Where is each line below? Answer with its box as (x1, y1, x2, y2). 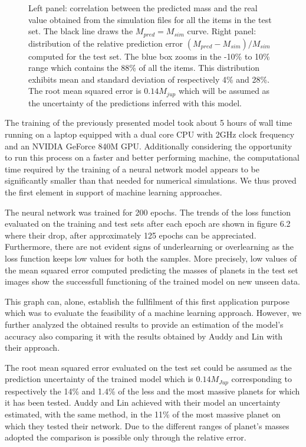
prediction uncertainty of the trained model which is (5, 373, 193, 385)
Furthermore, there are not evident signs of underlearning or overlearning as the (5, 240, 294, 253)
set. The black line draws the (28, 25, 133, 37)
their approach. (5, 341, 60, 354)
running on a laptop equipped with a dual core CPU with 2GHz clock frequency (5, 128, 295, 141)
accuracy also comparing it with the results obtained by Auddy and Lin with (5, 329, 283, 342)
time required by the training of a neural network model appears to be (5, 162, 259, 175)
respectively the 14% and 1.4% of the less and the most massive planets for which (5, 384, 300, 397)
